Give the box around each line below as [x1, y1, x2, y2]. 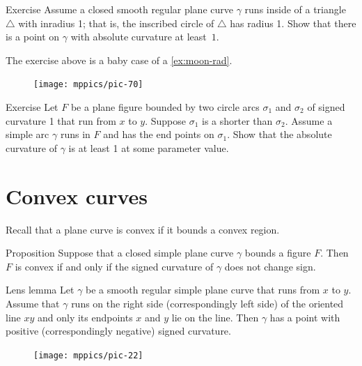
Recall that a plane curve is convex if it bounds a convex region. [6, 222, 280, 236]
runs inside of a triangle [244, 2, 346, 16]
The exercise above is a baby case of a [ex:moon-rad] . [6, 52, 233, 67]
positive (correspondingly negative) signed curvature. [6, 323, 231, 338]
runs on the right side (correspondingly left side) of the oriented [71, 296, 344, 310]
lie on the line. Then [171, 310, 259, 324]
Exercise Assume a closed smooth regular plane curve [6, 2, 233, 16]
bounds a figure [244, 245, 311, 260]
